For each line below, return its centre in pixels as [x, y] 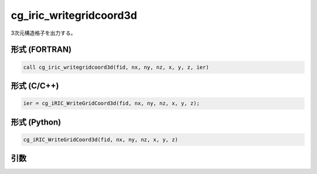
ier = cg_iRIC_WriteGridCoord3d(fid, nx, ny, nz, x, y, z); [112, 103]
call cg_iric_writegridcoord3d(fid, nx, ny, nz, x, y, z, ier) [116, 67]
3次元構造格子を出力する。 [43, 33]
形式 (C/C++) [35, 86]
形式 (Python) [36, 122]
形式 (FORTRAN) [41, 50]
